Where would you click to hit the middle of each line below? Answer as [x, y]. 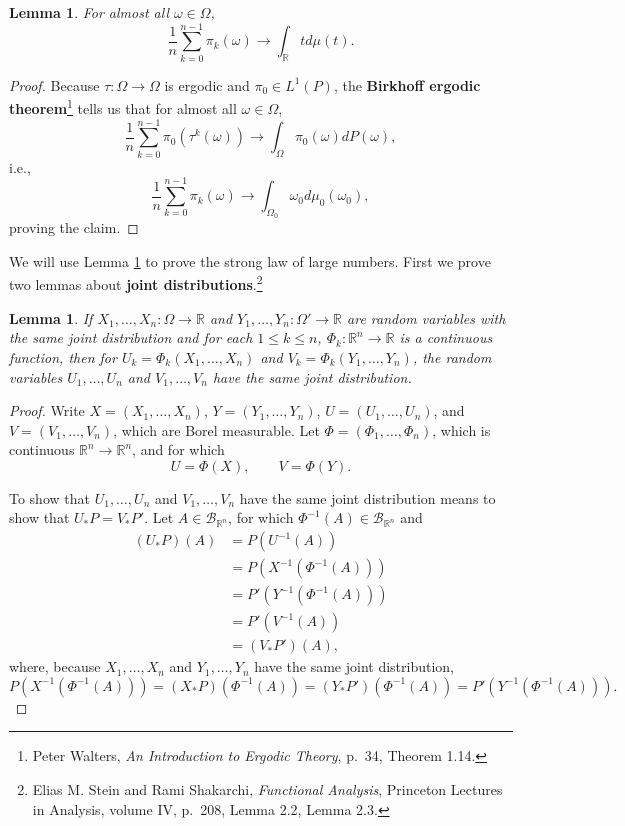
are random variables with [426, 317]
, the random [452, 356]
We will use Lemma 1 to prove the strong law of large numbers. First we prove [250, 260]
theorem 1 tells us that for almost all [123, 106]
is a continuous [446, 337]
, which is [461, 429]
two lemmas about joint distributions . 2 [136, 283]
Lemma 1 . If [51, 317]
